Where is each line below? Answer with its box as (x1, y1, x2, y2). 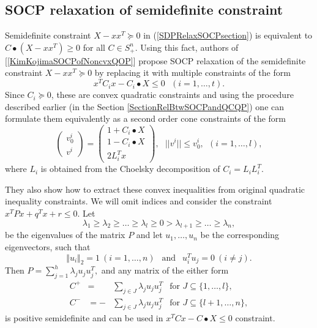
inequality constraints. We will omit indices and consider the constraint (5, 195, 272, 207)
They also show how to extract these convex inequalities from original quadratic (5, 182, 305, 195)
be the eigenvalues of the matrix (5, 228, 125, 241)
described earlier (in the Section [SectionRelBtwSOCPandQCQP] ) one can (5, 100, 285, 113)
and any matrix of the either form (101, 264, 229, 277)
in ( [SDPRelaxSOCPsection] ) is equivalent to (143, 29, 313, 42)
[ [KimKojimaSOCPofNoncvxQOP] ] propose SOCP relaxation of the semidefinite (5, 54, 306, 67)
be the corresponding (200, 228, 280, 241)
